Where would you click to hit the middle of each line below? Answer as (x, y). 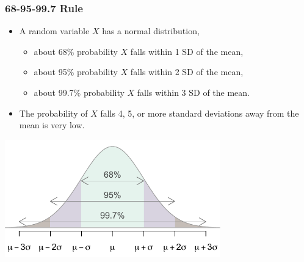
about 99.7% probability (79, 92)
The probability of (53, 113)
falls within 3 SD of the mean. (193, 92)
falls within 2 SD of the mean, (187, 72)
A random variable (54, 31)
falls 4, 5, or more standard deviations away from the (200, 113)
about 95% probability (76, 72)
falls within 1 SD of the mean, (187, 51)
